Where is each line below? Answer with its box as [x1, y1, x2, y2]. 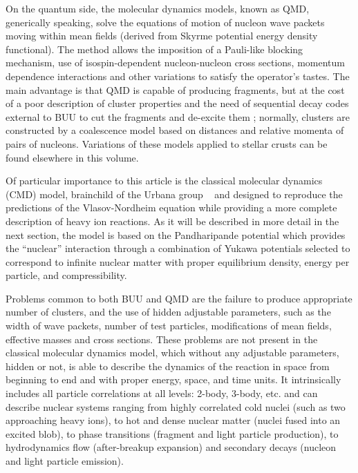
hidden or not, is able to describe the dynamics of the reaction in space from [6, 358, 330, 373]
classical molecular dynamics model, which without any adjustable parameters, [6, 345, 339, 360]
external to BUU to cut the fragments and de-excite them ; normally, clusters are [6, 109, 350, 124]
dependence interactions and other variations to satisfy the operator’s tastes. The [6, 68, 350, 83]
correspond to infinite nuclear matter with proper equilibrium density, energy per [6, 254, 350, 269]
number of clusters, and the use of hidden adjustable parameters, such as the [6, 305, 331, 319]
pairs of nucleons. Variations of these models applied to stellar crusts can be [6, 136, 328, 151]
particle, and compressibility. [6, 268, 127, 282]
